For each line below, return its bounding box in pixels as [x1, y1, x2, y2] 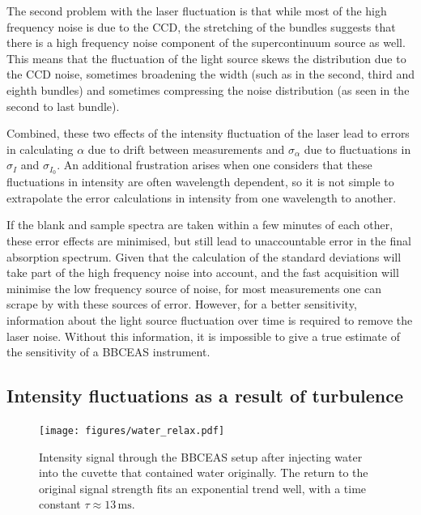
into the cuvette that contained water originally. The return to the [39, 464, 368, 481]
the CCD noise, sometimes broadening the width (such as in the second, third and [6, 66, 415, 83]
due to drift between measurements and [87, 140, 285, 157]
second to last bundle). [6, 97, 120, 114]
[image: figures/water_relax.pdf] [39, 424, 225, 436]
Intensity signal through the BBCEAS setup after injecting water [39, 448, 363, 465]
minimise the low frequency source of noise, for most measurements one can [6, 279, 381, 296]
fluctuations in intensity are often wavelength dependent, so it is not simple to [6, 173, 394, 190]
